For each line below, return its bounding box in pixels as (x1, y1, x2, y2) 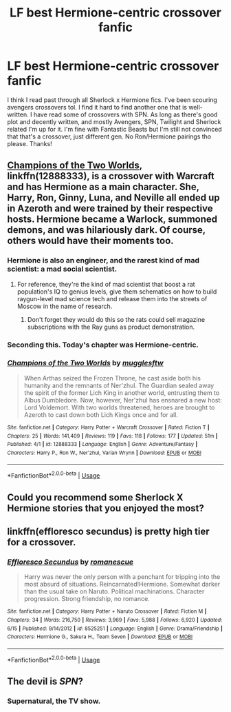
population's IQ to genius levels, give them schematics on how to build (16, 287, 217, 296)
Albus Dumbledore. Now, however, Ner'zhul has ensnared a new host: (23, 396, 222, 404)
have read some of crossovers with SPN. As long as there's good (33, 110, 218, 119)
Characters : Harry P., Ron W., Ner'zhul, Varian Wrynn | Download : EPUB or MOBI (7, 449, 201, 456)
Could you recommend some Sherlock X (7, 491, 184, 503)
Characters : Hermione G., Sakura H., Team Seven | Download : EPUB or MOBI (7, 633, 193, 640)
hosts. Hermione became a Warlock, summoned (7, 214, 218, 225)
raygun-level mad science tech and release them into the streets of (16, 294, 208, 303)
